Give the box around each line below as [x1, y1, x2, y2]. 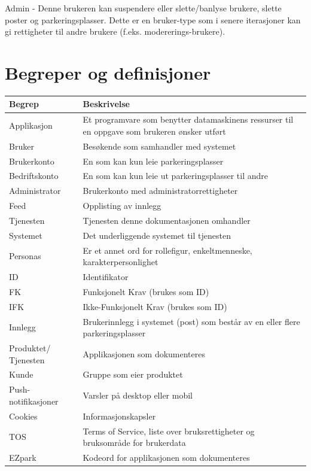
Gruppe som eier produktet [83, 368, 183, 381]
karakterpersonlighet [83, 256, 158, 268]
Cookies [9, 409, 38, 422]
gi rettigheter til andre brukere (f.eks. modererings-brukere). [5, 25, 225, 38]
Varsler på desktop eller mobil [83, 389, 193, 402]
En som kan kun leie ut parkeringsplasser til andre [83, 169, 269, 182]
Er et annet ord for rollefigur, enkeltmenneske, [83, 244, 252, 256]
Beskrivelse [83, 98, 130, 110]
